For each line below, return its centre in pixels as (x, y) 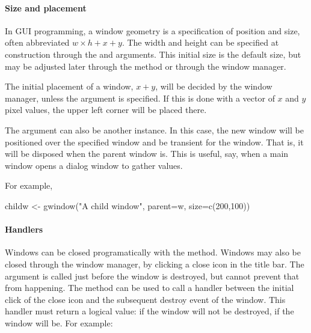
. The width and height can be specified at (200, 42)
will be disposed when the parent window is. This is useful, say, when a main (147, 154)
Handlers (24, 229)
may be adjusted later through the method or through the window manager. (146, 66)
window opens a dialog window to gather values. (94, 165)
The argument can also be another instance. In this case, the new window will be (154, 130)
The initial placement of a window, (69, 86)
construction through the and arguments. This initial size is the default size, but (153, 54)
